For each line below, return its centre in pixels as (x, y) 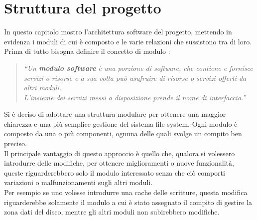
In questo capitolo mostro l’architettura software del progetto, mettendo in (118, 32)
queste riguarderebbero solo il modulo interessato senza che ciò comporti (115, 172)
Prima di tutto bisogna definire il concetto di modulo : (87, 51)
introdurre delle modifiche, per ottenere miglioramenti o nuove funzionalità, (119, 163)
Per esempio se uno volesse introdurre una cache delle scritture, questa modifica (126, 192)
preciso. (16, 143)
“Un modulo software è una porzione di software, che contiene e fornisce (138, 68)
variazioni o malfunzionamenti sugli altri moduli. (78, 182)
